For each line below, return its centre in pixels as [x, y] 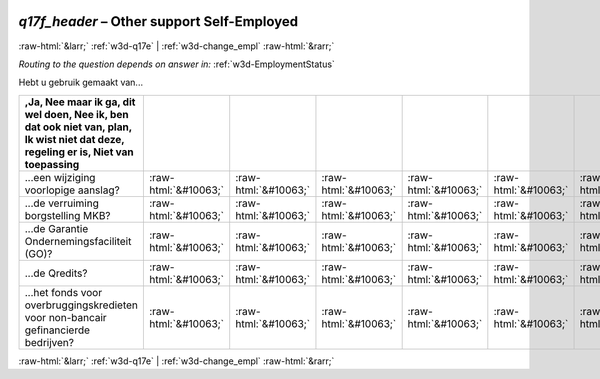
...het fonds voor [63, 292]
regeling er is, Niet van [79, 152]
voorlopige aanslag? [72, 190]
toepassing [52, 164]
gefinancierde [57, 330]
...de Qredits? [56, 273]
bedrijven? [49, 342]
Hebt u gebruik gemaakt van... [81, 82]
